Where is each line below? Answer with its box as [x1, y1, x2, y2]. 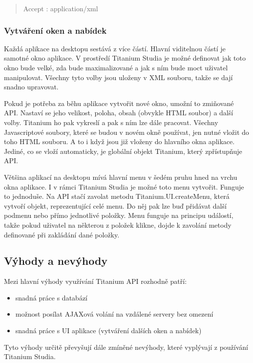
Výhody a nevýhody [4, 253, 108, 268]
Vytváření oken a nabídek [4, 24, 107, 36]
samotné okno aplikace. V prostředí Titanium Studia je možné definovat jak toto [4, 53, 246, 63]
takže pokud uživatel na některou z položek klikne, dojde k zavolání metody [4, 219, 232, 230]
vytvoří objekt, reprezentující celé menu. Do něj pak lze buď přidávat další [4, 200, 227, 211]
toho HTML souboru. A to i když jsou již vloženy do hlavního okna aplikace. [4, 136, 235, 147]
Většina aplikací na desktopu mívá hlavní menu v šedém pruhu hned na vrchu [4, 171, 237, 182]
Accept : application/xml [23, 3, 98, 13]
